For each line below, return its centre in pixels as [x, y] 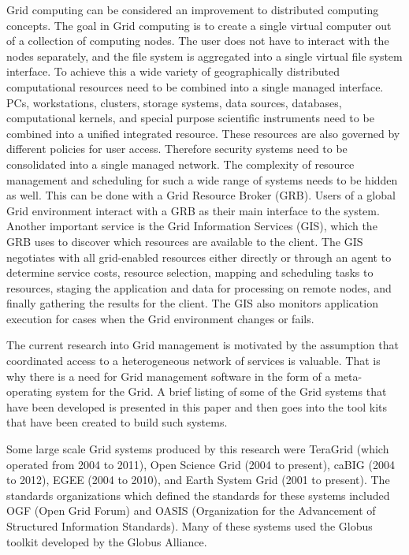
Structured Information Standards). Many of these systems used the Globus [190, 526]
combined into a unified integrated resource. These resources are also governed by [203, 133]
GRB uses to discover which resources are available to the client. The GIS [185, 241]
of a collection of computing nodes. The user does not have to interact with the [198, 41]
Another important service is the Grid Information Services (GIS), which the [192, 226]
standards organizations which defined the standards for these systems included [198, 495]
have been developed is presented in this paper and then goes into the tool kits [197, 406]
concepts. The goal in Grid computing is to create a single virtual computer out [199, 25]
